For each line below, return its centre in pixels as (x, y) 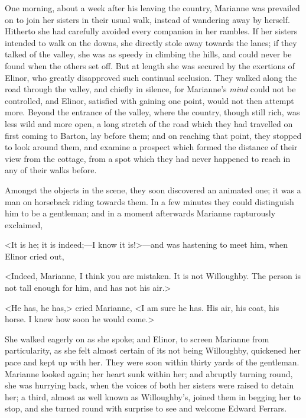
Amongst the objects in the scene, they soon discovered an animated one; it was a (153, 189)
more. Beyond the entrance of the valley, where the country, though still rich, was (152, 112)
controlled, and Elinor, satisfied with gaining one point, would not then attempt (149, 100)
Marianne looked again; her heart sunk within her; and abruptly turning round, (149, 373)
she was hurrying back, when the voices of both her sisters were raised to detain (149, 385)
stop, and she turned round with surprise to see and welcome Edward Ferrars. (146, 408)
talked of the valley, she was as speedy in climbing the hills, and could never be (148, 54)
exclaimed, (24, 224)
